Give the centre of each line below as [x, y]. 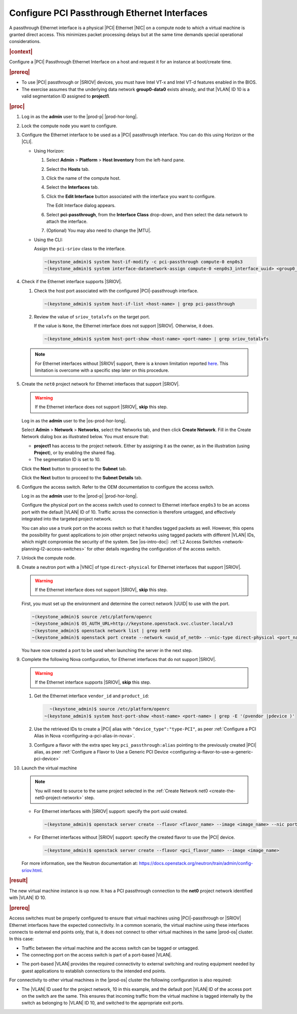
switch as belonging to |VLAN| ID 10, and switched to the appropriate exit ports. [103, 1003]
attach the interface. [67, 221]
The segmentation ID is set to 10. [67, 459]
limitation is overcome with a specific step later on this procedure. [102, 370]
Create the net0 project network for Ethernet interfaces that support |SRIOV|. [101, 384]
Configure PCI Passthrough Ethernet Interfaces [108, 13]
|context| [21, 52]
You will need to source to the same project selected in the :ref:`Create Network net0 [121, 791]
